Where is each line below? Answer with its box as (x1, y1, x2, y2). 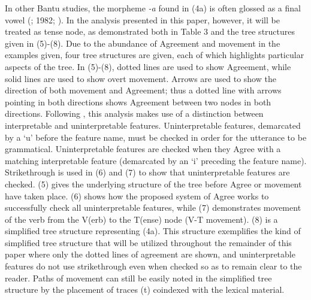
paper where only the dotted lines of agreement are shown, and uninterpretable (5, 248, 295, 260)
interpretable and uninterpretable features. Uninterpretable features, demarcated (5, 119, 301, 131)
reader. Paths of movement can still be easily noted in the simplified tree (5, 271, 272, 284)
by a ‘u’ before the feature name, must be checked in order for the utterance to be (5, 131, 307, 143)
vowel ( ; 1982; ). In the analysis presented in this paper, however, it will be (5, 13, 280, 26)
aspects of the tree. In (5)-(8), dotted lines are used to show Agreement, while (5, 60, 291, 72)
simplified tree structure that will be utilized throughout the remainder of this (5, 236, 292, 249)
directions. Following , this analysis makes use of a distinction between (5, 107, 264, 120)
